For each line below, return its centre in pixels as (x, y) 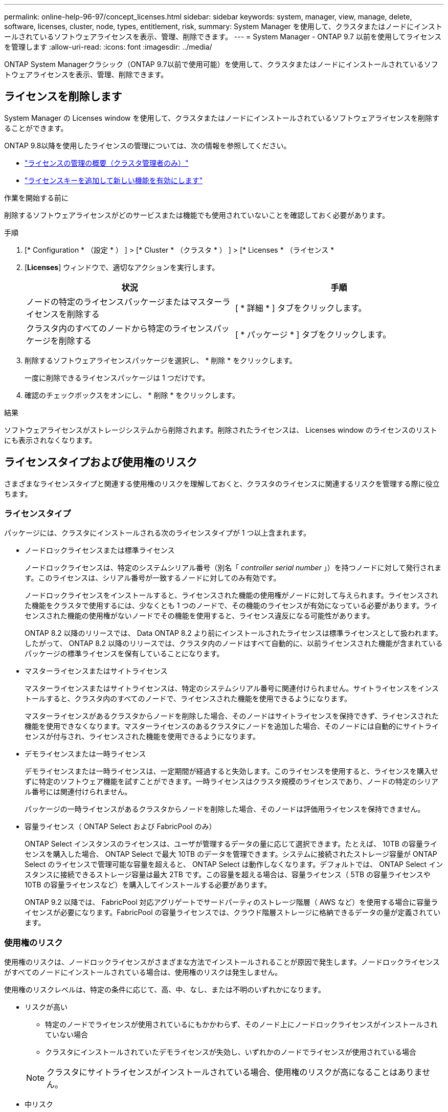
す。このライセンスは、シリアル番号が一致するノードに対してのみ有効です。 (153, 578)
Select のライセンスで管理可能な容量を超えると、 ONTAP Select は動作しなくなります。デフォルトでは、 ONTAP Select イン (234, 864)
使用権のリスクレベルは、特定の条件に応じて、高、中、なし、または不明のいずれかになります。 (165, 990)
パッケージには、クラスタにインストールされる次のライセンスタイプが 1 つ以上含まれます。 (158, 533)
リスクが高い (46, 1007)
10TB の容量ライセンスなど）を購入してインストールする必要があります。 (148, 885)
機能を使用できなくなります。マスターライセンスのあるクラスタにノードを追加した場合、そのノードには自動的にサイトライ (232, 726)
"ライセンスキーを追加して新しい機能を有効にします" (114, 180)
